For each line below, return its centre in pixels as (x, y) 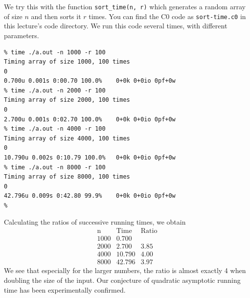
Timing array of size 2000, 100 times (67, 100)
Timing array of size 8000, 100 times (67, 177)
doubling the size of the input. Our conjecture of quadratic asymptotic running (122, 280)
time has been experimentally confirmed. (65, 289)
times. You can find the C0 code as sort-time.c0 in (167, 16)
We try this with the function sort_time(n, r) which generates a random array (125, 6)
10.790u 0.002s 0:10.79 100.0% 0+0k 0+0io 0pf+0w (90, 158)
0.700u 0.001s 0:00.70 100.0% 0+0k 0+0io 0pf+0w (90, 81)
